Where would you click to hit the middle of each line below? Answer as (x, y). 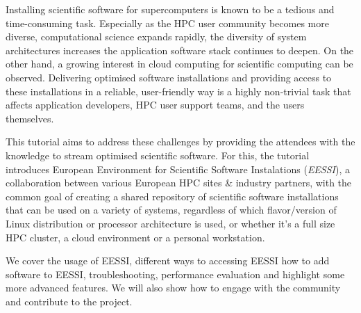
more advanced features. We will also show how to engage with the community (173, 288)
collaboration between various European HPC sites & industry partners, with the (179, 183)
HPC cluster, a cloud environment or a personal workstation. (135, 237)
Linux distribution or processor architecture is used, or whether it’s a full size (170, 223)
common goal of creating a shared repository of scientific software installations (172, 196)
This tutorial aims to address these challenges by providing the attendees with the (180, 142)
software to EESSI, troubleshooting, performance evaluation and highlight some (175, 274)
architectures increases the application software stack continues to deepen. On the (180, 50)
